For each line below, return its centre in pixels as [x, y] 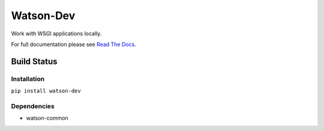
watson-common [47, 118]
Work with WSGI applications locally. [56, 33]
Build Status [34, 61]
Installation [28, 79]
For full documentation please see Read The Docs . [73, 44]
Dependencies [33, 106]
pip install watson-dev [46, 91]
